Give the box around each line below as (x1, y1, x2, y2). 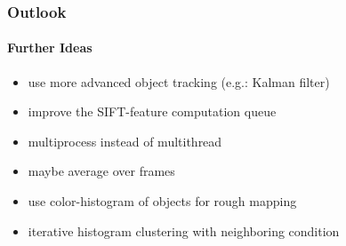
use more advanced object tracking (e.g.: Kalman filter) (28, 72, 330, 91)
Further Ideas (7, 38, 93, 57)
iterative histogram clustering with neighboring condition (28, 221, 340, 240)
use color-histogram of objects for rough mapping (28, 192, 297, 210)
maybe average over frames (28, 162, 175, 180)
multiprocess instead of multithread (28, 131, 222, 150)
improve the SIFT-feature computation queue (28, 102, 277, 121)
